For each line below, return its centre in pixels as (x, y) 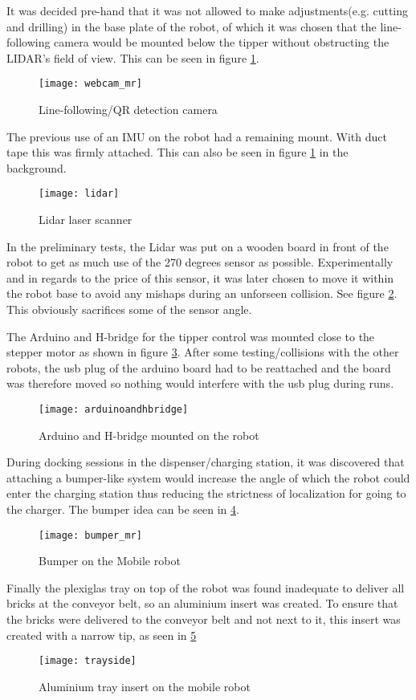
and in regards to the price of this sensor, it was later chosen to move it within (200, 277)
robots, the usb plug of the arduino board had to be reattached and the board (199, 367)
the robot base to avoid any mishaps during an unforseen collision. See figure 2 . (202, 293)
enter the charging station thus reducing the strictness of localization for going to (206, 493)
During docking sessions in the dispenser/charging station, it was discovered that (206, 462)
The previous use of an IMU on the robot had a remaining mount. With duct (197, 136)
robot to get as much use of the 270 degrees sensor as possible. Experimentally (200, 262)
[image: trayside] (88, 661)
